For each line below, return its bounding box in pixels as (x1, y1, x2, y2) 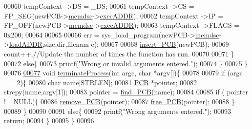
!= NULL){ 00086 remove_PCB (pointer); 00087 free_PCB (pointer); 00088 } (4, 96, 235, 106)
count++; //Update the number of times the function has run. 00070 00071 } (4, 48, 234, 58)
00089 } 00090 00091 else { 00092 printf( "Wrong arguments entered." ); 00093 (4, 106, 231, 116)
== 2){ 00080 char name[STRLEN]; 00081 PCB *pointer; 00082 (4, 77, 197, 87)
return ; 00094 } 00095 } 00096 (4, 115, 94, 126)
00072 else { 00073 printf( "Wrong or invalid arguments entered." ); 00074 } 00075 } (4, 58, 248, 68)
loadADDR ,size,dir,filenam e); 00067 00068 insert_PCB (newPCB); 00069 (9, 39, 229, 49)
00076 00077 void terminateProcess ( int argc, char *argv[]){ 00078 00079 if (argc (4, 68, 243, 78)
